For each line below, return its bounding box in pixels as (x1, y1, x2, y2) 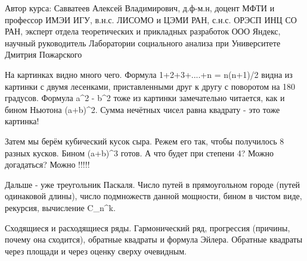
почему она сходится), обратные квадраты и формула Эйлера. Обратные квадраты (5, 233, 303, 246)
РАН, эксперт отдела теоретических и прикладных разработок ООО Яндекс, (5, 25, 281, 37)
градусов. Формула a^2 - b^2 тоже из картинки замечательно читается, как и (5, 92, 285, 104)
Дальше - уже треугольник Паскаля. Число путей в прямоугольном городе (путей (5, 178, 300, 190)
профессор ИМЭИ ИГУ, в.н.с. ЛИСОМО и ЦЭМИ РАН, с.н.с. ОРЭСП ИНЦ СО (5, 13, 297, 26)
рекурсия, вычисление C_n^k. (5, 201, 116, 213)
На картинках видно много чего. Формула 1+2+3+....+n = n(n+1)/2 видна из (5, 68, 293, 80)
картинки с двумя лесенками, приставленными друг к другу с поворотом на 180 (5, 80, 296, 92)
